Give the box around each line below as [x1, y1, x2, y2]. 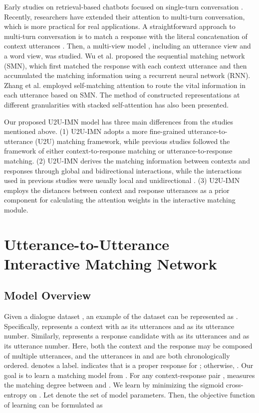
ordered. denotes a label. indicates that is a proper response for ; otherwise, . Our [4, 360, 254, 370]
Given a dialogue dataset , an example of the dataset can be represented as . [4, 311, 238, 321]
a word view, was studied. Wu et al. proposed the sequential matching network [4, 50, 245, 60]
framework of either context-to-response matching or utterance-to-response [4, 145, 233, 156]
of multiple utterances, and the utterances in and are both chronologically [4, 350, 230, 360]
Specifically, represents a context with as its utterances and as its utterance [4, 320, 235, 331]
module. [4, 204, 28, 214]
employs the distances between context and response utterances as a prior [4, 184, 230, 195]
